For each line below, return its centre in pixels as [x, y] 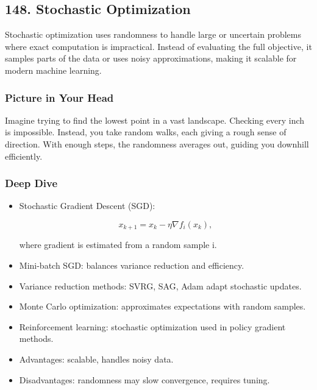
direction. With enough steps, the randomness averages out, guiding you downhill [157, 144]
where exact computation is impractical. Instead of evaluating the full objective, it [158, 46]
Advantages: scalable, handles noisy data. [96, 359]
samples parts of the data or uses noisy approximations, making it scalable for [151, 58]
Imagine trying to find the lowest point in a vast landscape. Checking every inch [155, 120]
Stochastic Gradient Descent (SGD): [87, 206]
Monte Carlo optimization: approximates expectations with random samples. [162, 306]
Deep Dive [31, 183]
